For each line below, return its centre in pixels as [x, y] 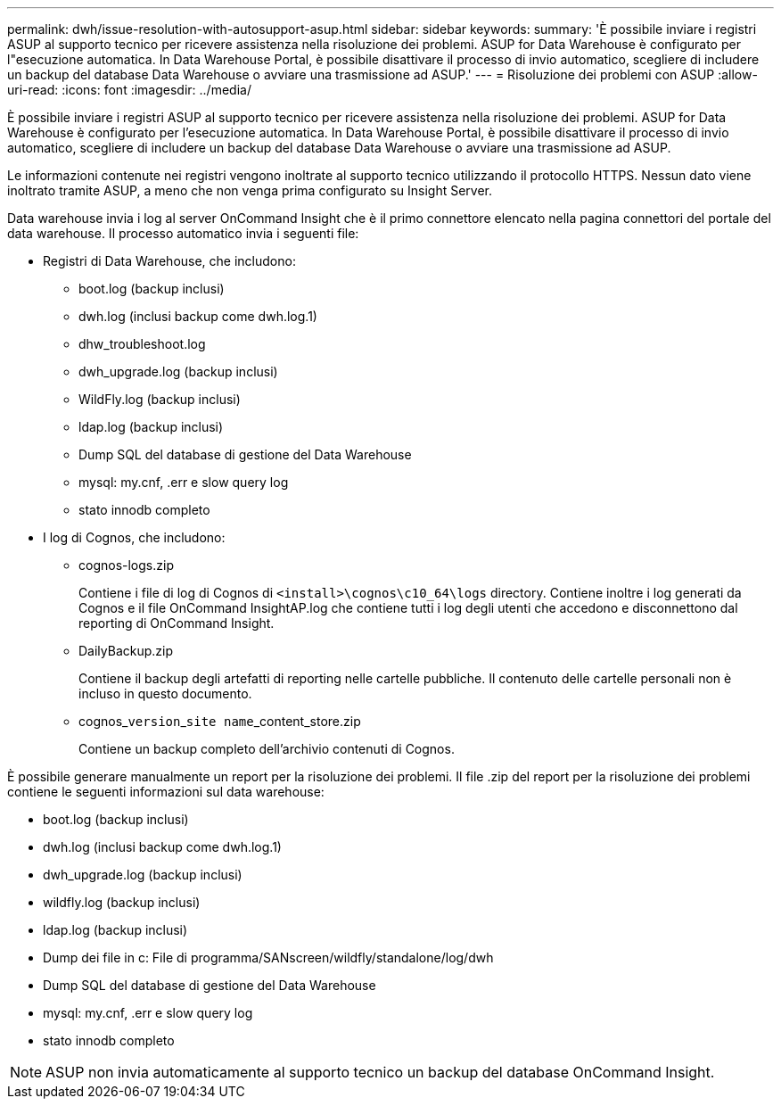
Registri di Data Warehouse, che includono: [169, 261]
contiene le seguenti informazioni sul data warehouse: [166, 792]
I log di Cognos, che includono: [134, 537]
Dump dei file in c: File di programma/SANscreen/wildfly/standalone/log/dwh [268, 957]
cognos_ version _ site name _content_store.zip [220, 721]
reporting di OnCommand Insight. [177, 623]
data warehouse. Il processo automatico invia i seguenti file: [183, 233]
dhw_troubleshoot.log [142, 344]
